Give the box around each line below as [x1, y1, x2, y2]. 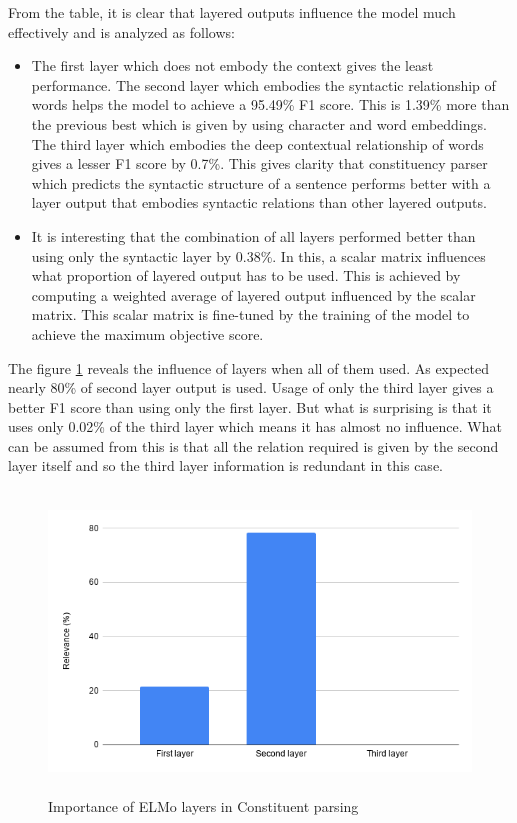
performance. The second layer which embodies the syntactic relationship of [31, 74, 496, 95]
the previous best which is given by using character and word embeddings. [31, 113, 487, 134]
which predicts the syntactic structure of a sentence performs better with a [31, 172, 491, 193]
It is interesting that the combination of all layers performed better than [31, 225, 476, 246]
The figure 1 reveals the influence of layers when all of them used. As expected [8, 357, 490, 378]
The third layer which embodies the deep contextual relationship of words [31, 133, 484, 154]
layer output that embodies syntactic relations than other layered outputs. [31, 192, 487, 213]
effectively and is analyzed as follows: [8, 21, 235, 42]
